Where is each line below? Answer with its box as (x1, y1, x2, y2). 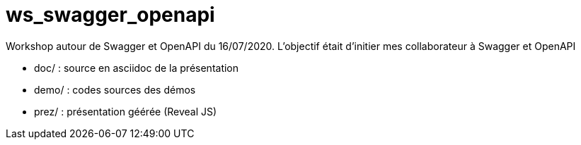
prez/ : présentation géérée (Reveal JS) (34, 105, 217, 118)
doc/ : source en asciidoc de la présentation (34, 61, 239, 74)
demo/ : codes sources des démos (34, 83, 196, 96)
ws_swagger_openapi (6, 3, 215, 27)
